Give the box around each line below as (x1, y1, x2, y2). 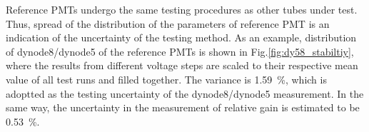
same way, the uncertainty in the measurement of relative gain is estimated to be (6, 100, 360, 115)
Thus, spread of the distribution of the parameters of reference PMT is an (6, 16, 330, 31)
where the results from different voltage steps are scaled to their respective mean (6, 58, 358, 73)
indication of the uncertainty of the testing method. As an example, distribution (6, 30, 357, 45)
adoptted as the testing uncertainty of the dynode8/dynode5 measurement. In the (6, 86, 364, 101)
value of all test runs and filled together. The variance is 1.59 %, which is (6, 71, 327, 86)
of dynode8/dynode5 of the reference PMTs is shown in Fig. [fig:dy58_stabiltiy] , (6, 44, 354, 59)
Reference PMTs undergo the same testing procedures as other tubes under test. (6, 2, 358, 16)
